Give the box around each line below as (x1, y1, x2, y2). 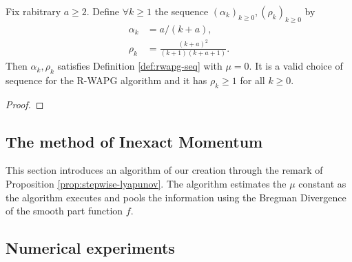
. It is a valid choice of (249, 59, 343, 73)
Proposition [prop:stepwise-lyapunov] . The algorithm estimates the (6, 177, 287, 191)
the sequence (154, 4, 209, 18)
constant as (298, 177, 346, 191)
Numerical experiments (6, 237, 175, 259)
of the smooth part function (6, 203, 123, 218)
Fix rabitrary (6, 4, 61, 18)
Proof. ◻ (6, 97, 44, 111)
